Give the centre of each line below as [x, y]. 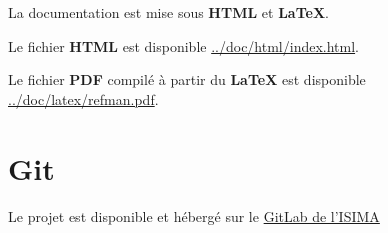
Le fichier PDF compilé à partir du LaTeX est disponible [187, 79]
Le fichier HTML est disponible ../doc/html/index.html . [183, 45]
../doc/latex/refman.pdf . [83, 98]
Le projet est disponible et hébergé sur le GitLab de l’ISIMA [194, 215]
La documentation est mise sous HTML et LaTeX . [168, 12]
